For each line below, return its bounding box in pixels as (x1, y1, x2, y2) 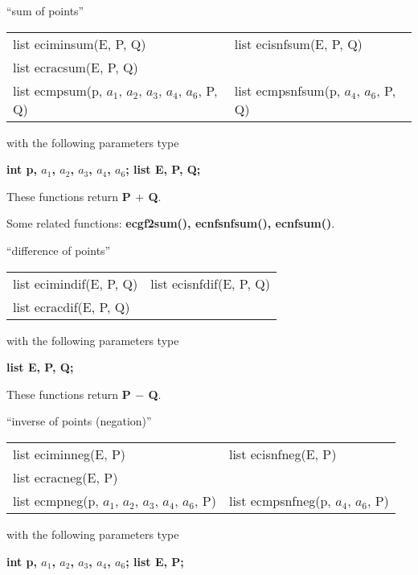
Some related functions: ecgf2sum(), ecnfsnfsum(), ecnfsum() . (6, 215, 335, 232)
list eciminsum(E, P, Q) (13, 34, 146, 53)
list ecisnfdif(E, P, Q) (150, 273, 270, 293)
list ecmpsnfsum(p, (234, 80, 341, 100)
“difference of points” (6, 241, 111, 258)
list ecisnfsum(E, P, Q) (234, 34, 363, 53)
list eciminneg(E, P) (13, 444, 126, 463)
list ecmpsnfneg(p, (228, 491, 331, 510)
